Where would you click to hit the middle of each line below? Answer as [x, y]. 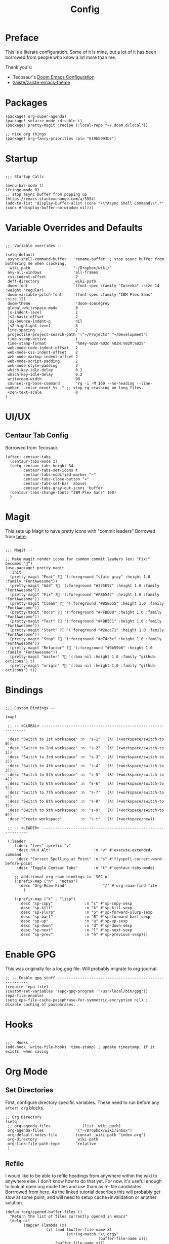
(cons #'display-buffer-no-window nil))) [50, 208]
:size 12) [16, 299]
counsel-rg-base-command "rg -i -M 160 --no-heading [71, 383]
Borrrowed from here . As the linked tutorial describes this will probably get [83, 1192]
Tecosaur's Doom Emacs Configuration [53, 77]
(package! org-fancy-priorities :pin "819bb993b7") [61, 139]
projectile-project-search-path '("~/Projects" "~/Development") [78, 334]
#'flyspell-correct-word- [137, 859]
